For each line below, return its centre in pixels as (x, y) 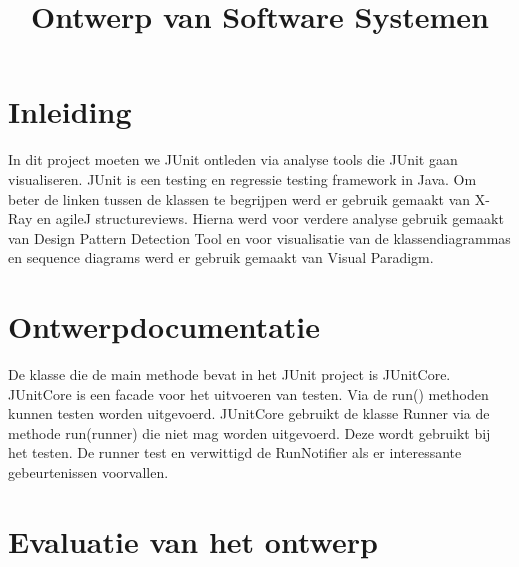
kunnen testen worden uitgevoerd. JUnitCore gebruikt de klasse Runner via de (249, 413)
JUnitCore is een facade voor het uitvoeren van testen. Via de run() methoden (248, 393)
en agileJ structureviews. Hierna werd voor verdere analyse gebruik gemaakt (270, 218)
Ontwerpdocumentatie (164, 326)
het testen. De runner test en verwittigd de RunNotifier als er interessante (235, 452)
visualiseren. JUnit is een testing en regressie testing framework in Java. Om (242, 178)
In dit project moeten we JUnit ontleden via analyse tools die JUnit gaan (233, 159)
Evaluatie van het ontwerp (193, 540)
